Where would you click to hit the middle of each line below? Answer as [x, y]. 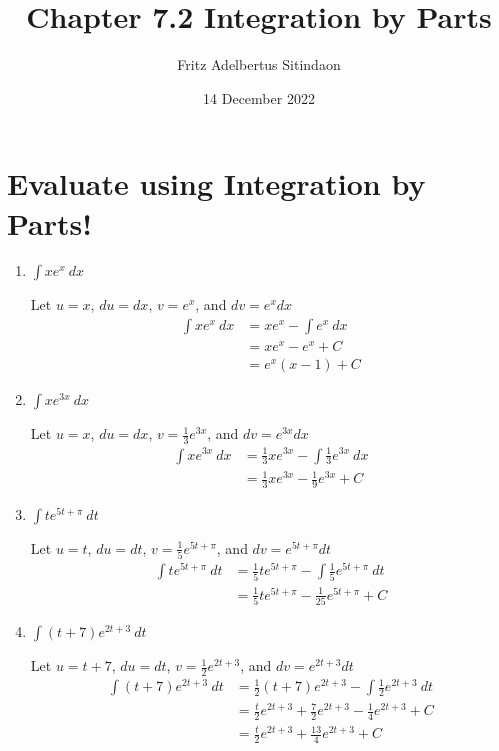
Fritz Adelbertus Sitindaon [259, 64]
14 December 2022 [259, 97]
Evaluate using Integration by [216, 183]
